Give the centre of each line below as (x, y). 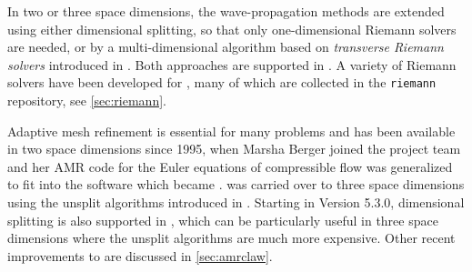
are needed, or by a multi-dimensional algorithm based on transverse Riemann (226, 47)
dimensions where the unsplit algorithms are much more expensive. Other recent (231, 238)
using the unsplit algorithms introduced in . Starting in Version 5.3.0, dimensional (236, 202)
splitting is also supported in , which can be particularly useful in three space (223, 220)
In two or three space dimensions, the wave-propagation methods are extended (226, 11)
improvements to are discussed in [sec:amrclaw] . (140, 255)
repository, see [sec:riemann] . (87, 101)
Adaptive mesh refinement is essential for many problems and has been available (231, 131)
